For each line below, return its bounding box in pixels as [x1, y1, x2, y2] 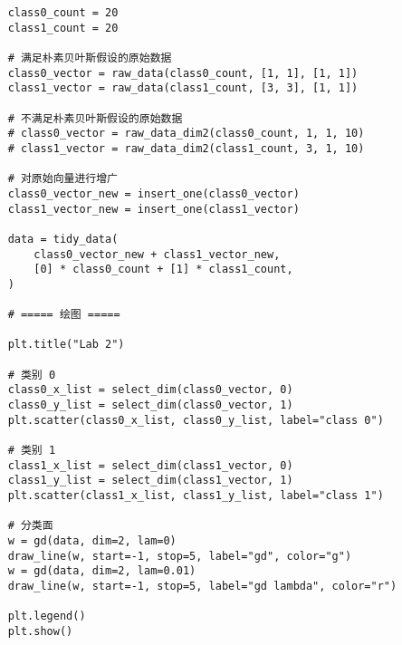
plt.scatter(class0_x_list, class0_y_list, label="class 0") [7, 413, 384, 427]
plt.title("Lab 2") [7, 338, 125, 351]
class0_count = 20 [7, 6, 119, 19]
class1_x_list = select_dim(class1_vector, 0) [7, 458, 293, 472]
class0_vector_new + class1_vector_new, [33, 247, 281, 261]
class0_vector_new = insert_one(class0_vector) [7, 187, 300, 200]
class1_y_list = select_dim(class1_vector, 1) [7, 474, 293, 487]
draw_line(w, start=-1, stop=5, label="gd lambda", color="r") [7, 579, 397, 592]
